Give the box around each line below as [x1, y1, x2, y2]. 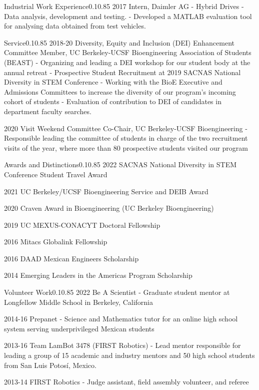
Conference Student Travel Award [4, 169, 107, 179]
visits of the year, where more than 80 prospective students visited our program [4, 142, 248, 153]
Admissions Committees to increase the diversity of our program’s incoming [4, 86, 236, 97]
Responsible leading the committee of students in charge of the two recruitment [4, 133, 248, 143]
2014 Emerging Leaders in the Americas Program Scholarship [4, 270, 192, 280]
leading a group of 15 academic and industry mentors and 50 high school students [4, 350, 255, 360]
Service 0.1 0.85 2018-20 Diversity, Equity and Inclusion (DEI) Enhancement [4, 37, 234, 48]
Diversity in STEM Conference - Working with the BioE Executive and [4, 77, 222, 87]
